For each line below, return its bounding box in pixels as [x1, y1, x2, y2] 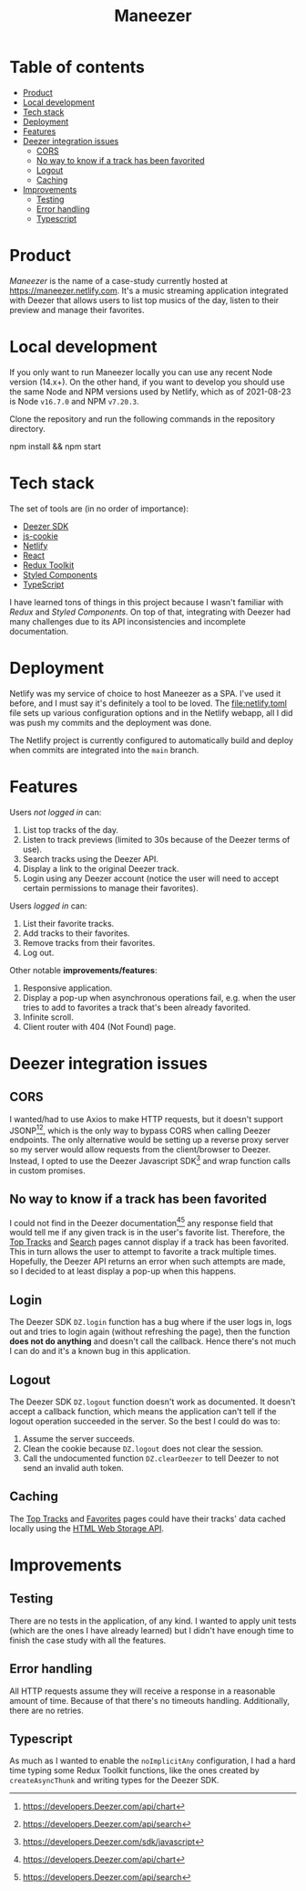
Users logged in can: [9, 900, 88, 911]
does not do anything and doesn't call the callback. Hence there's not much [9, 1336, 297, 1347]
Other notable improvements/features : [9, 964, 158, 975]
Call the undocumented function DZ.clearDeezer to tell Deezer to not [22, 1453, 280, 1464]
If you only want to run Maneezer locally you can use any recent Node [9, 366, 273, 377]
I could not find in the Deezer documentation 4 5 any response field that [9, 1215, 273, 1228]
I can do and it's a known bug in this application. [9, 1346, 191, 1357]
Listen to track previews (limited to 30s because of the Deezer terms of [22, 834, 291, 845]
